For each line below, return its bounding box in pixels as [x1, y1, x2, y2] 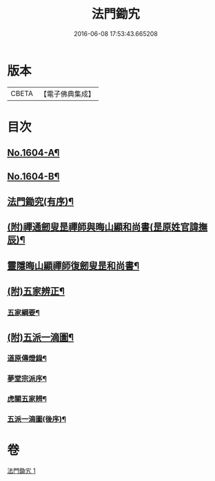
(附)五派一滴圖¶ [7, 331, 74, 343]
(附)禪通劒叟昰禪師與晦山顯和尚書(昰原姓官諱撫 [7, 222, 208, 233]
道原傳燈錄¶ [7, 353, 47, 363]
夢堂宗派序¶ [7, 374, 47, 384]
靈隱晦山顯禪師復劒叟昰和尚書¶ [7, 259, 140, 271]
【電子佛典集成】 [39, 89, 95, 99]
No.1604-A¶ [7, 147, 60, 159]
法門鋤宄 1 [7, 467, 36, 475]
